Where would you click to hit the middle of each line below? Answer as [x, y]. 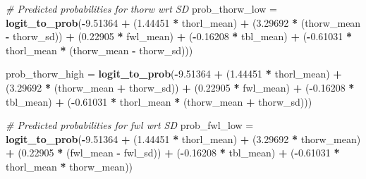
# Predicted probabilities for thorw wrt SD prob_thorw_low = [142, 8]
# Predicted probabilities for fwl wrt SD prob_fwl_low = [130, 125]
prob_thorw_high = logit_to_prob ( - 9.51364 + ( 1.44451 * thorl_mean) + [174, 74]
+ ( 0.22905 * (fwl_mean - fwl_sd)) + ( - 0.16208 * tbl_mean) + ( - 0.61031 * [173, 153]
